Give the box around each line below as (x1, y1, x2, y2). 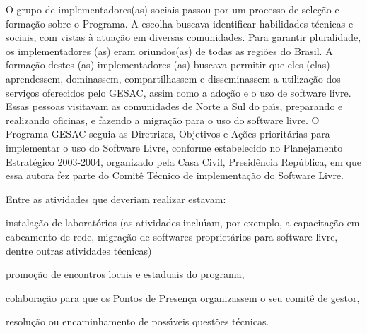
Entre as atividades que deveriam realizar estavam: (6, 191, 226, 206)
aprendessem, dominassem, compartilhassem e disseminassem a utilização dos (6, 71, 341, 85)
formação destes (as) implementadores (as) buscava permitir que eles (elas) (6, 57, 330, 72)
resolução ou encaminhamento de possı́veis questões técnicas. (6, 314, 269, 329)
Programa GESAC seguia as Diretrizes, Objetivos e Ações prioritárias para (6, 126, 330, 141)
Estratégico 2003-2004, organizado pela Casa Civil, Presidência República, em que (6, 154, 361, 169)
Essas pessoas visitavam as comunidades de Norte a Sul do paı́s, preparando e (6, 99, 343, 114)
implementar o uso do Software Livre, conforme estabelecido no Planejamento (6, 140, 343, 155)
